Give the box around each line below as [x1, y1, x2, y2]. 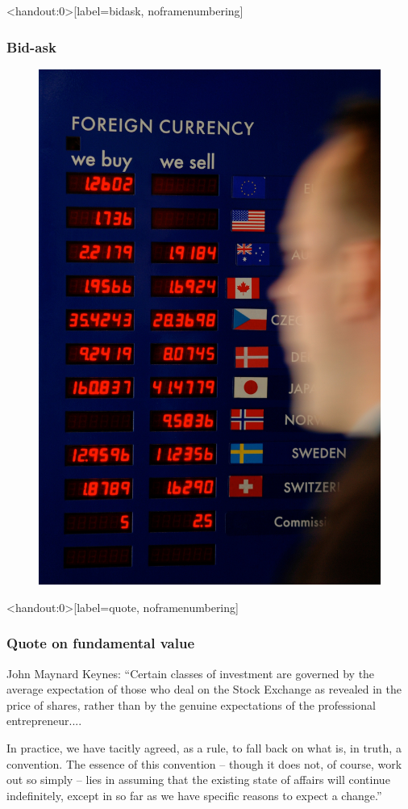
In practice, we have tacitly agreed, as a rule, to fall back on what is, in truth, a [6, 740, 402, 757]
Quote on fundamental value [6, 633, 195, 653]
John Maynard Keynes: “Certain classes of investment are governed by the [6, 664, 375, 681]
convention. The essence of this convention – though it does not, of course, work [6, 755, 402, 772]
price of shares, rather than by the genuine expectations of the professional [6, 696, 376, 713]
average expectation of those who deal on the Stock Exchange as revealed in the [6, 681, 402, 698]
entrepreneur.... [6, 712, 82, 729]
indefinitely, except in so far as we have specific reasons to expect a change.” [6, 786, 382, 803]
